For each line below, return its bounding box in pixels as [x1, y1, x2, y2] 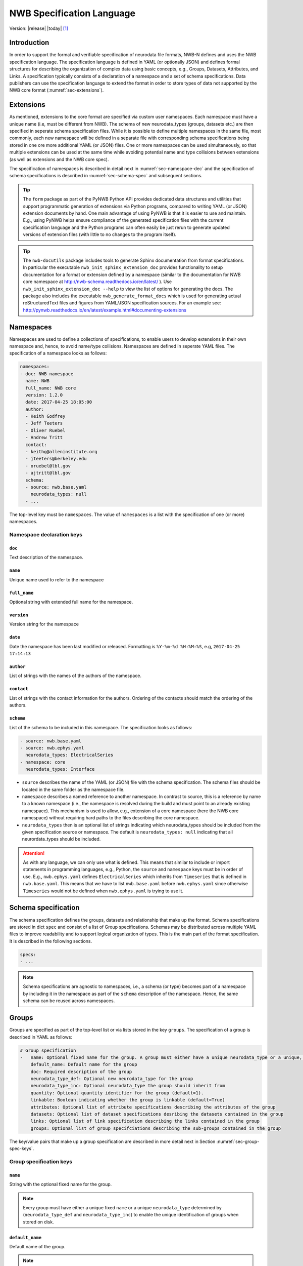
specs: [20, 952, 36, 957]
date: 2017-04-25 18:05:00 [25, 399, 92, 405]
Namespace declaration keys [9, 531, 83, 538]
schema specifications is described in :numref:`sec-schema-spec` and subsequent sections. [9, 173, 203, 179]
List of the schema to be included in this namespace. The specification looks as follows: [9, 724, 192, 730]
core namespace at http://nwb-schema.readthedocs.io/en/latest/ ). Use [23, 279, 172, 285]
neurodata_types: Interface [25, 766, 95, 772]
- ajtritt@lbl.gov [25, 470, 71, 476]
